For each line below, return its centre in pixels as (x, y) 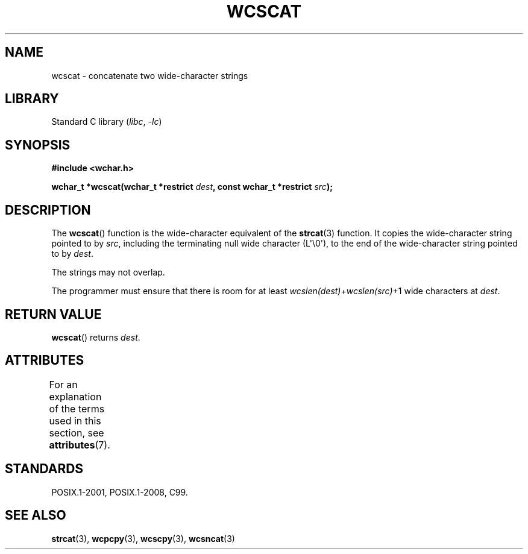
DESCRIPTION (48, 210)
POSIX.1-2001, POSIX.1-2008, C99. (120, 492)
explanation (75, 396)
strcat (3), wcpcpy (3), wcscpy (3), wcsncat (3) (143, 538)
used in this (75, 420)
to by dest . (72, 254)
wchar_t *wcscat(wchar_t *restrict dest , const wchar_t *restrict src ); (192, 187)
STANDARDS (44, 469)
